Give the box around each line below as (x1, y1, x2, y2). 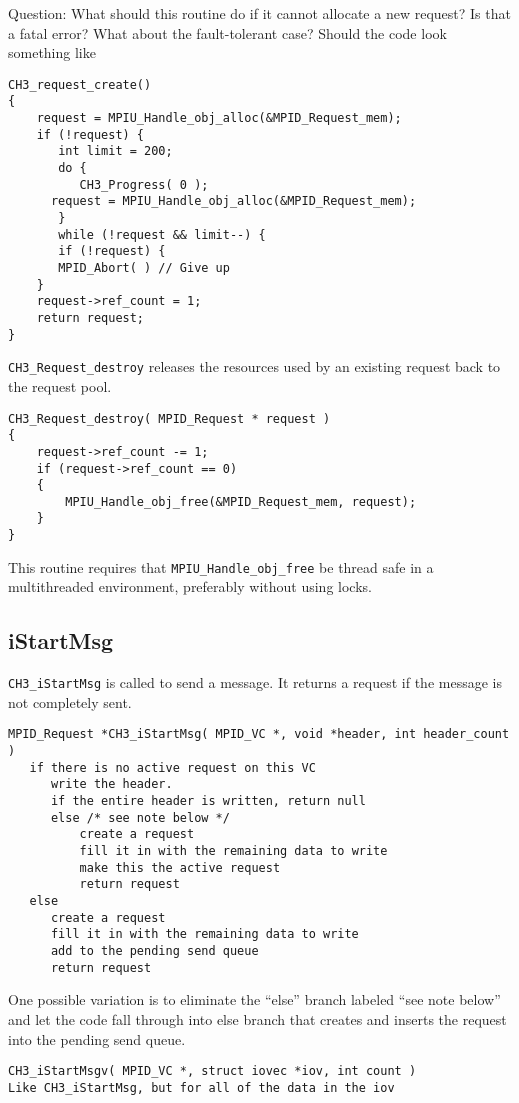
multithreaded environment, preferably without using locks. (8, 576, 372, 597)
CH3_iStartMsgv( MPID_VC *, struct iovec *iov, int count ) (8, 1064, 417, 1079)
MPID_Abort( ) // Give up (58, 261, 230, 275)
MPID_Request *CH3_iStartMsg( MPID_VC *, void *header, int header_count (8, 727, 510, 742)
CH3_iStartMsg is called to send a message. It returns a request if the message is (8, 672, 502, 693)
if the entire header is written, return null (50, 794, 366, 809)
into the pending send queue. (8, 1028, 186, 1049)
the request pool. (8, 375, 112, 396)
